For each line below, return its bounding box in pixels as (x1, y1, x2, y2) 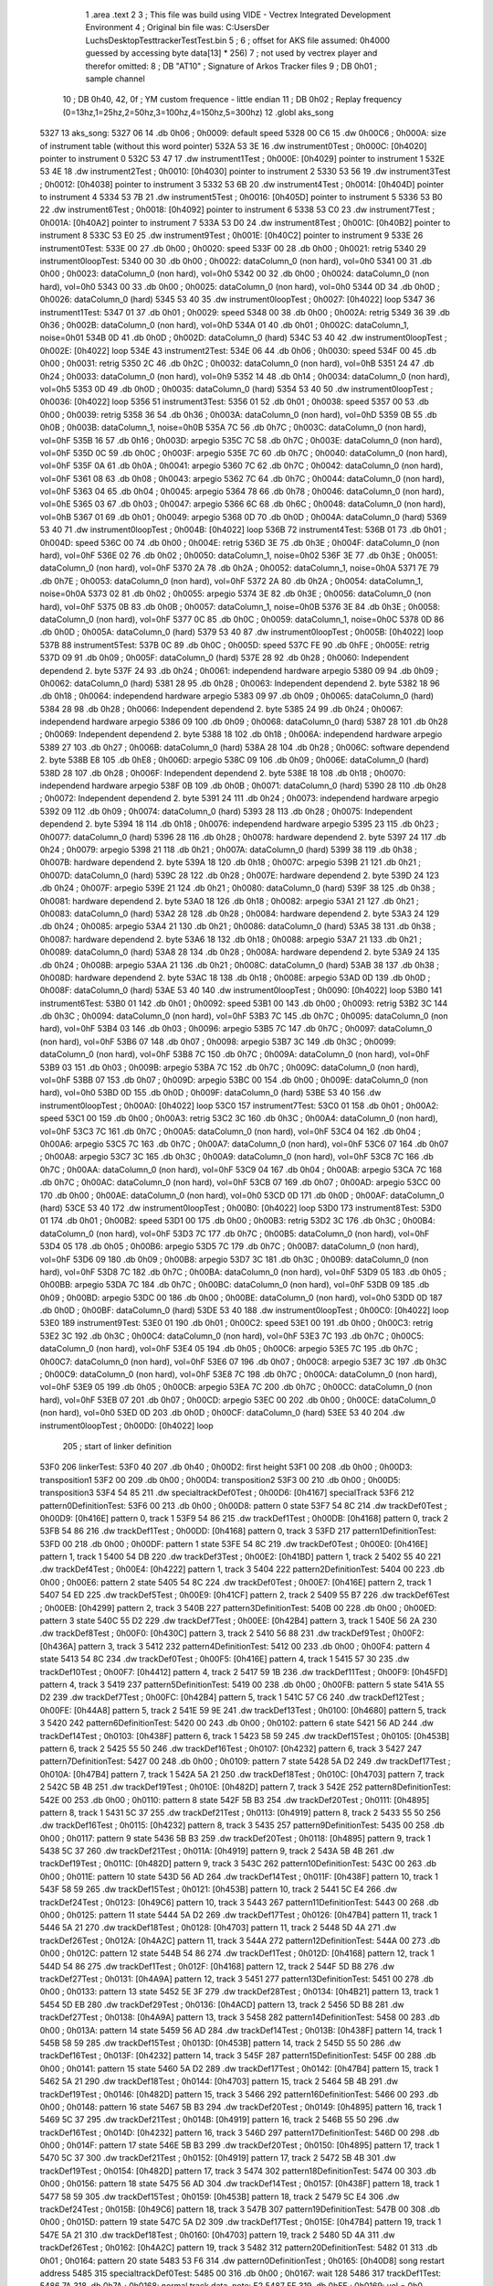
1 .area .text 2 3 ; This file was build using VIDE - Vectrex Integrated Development (85, 9, 392, 20)
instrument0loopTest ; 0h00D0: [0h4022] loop (39, 1420, 214, 1431)
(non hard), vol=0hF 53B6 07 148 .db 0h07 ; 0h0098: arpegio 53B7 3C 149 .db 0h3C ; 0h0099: (39, 1036, 397, 1047)
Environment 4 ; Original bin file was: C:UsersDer (85, 22, 270, 33)
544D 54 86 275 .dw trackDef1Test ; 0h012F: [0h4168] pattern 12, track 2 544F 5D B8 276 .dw (39, 1960, 394, 1971)
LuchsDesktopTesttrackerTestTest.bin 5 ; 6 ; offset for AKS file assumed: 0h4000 (85, 35, 391, 46)
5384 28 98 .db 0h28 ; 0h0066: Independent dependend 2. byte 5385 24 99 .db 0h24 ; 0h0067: (39, 703, 404, 714)
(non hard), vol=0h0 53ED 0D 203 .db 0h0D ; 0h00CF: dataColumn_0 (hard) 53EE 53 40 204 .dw (39, 1407, 405, 1418)
